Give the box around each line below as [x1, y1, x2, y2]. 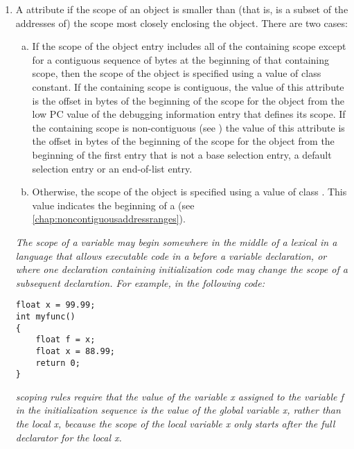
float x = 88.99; [35, 346, 115, 356]
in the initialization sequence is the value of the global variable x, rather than [15, 403, 341, 417]
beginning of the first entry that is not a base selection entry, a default [32, 147, 332, 161]
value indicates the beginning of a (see [32, 197, 195, 212]
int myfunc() [15, 311, 76, 322]
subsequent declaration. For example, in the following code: [15, 275, 265, 290]
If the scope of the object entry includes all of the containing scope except [32, 39, 346, 53]
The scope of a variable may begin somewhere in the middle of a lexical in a [15, 234, 337, 249]
